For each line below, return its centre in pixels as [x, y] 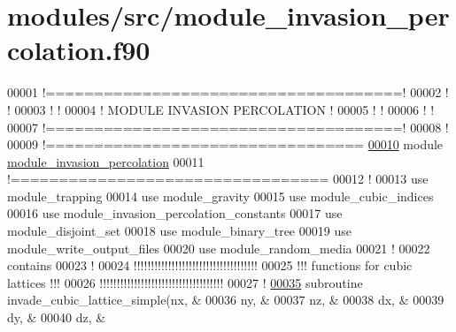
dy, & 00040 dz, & [57, 317]
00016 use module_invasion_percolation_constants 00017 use [175, 213]
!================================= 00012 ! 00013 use [218, 179]
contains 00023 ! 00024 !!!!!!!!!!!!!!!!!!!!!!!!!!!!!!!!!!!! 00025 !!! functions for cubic [210, 265]
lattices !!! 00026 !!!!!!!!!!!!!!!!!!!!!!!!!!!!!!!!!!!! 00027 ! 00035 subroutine [185, 282]
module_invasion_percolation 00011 [106, 161]
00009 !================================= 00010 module [225, 144]
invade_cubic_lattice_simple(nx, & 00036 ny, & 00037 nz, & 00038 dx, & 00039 [226, 300]
